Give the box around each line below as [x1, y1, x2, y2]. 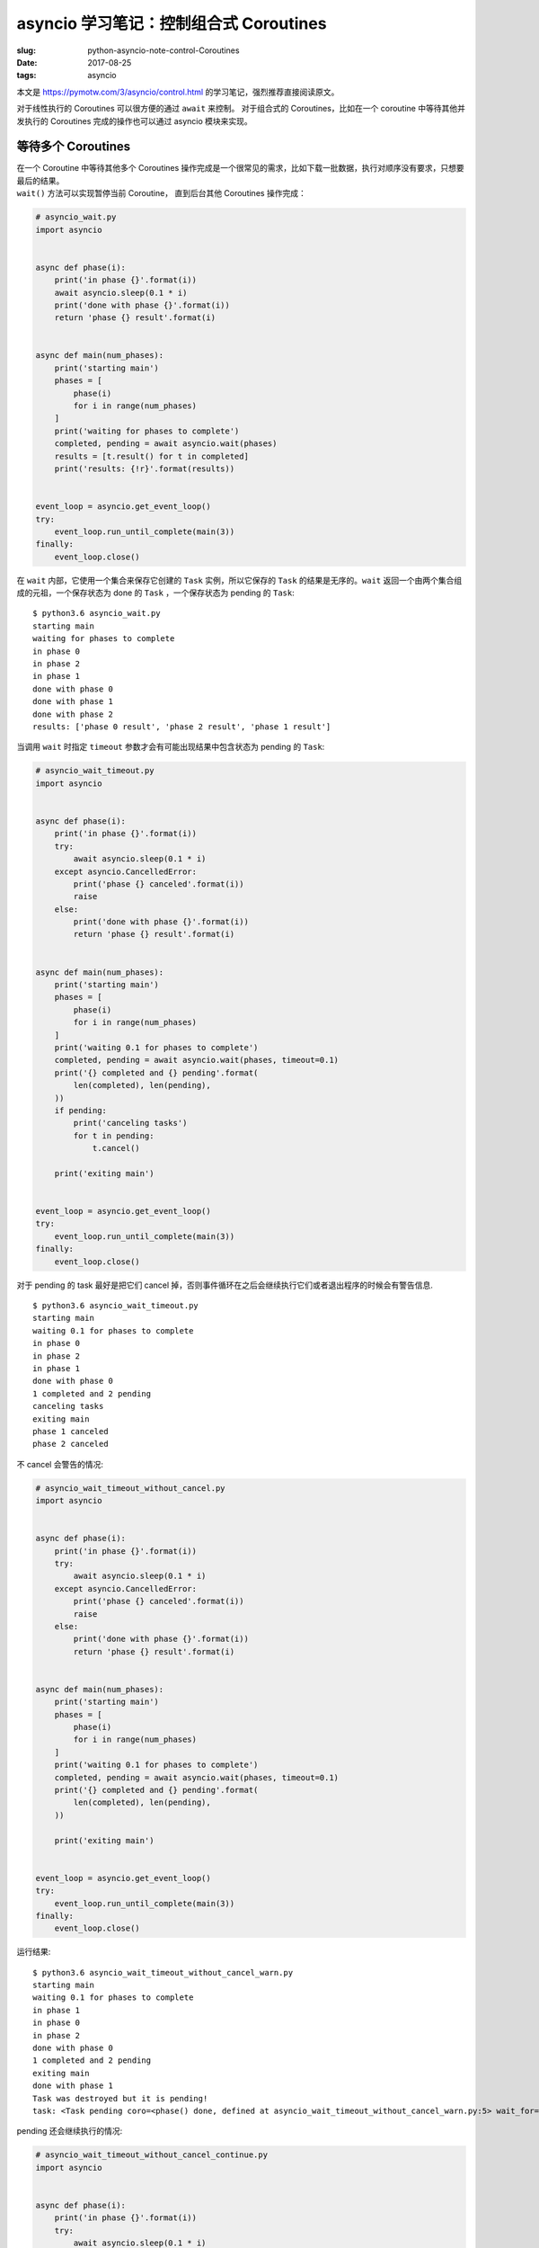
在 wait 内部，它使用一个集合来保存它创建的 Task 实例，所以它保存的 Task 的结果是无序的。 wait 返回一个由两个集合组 [16, 575, 463, 585]
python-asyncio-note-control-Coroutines [87, 45, 240, 56]
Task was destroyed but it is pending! [32, 2093, 208, 2103]
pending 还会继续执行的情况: [16, 2126, 123, 2136]
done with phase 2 [32, 709, 114, 719]
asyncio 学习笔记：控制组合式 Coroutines [16, 13, 327, 33]
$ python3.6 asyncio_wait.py [32, 608, 161, 619]
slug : [16, 45, 36, 56]
